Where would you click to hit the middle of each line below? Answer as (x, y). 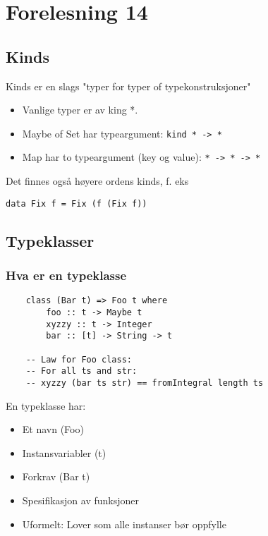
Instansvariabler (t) (64, 452)
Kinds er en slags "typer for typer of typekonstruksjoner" (128, 86)
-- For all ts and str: (81, 371)
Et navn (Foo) (53, 429)
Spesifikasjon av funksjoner (80, 500)
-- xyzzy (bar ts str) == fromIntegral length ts (145, 383)
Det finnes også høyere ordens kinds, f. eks (97, 181)
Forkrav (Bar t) (56, 476)
